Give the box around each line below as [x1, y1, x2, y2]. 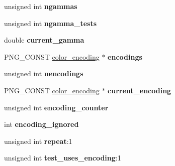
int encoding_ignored [4, 119, 79, 129]
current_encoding [108, 85, 171, 95]
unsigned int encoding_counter [4, 102, 109, 112]
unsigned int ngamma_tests [4, 18, 97, 28]
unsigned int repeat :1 [4, 135, 72, 146]
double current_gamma [4, 35, 84, 45]
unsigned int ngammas [4, 1, 77, 11]
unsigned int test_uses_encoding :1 [4, 152, 121, 163]
